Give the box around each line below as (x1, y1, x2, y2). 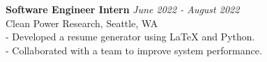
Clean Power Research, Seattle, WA (6, 15, 158, 30)
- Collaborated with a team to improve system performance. (6, 42, 262, 57)
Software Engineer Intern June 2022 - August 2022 (6, 2, 240, 16)
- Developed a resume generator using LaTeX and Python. (6, 29, 255, 44)
